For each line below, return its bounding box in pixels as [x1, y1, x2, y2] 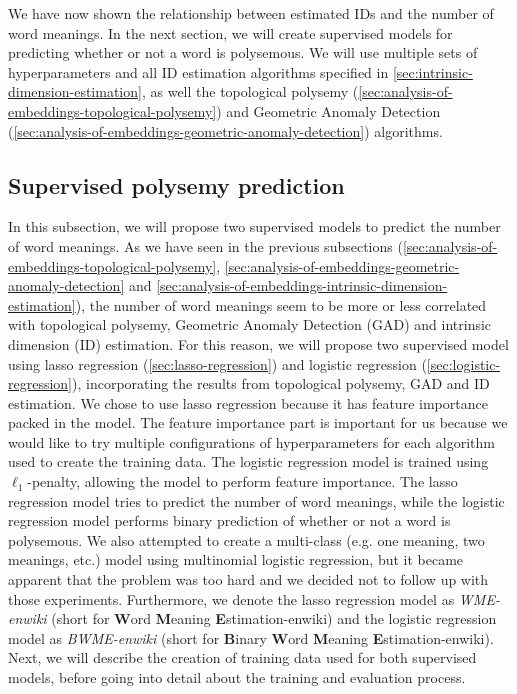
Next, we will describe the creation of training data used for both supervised [8, 647, 477, 668]
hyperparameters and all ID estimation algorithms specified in [8, 61, 389, 82]
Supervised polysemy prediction [8, 169, 345, 200]
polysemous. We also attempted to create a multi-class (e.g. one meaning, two [8, 529, 485, 550]
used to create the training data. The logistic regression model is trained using [8, 451, 489, 472]
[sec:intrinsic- [392, 61, 473, 82]
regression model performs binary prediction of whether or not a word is [8, 510, 451, 531]
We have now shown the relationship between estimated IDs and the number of [8, 3, 494, 23]
